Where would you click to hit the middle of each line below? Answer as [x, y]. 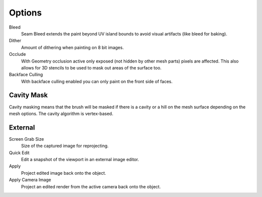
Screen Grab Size [26, 139]
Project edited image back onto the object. [64, 173]
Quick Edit [19, 152]
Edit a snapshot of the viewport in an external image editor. [80, 160]
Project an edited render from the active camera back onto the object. [91, 186]
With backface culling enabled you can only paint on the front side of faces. [97, 81]
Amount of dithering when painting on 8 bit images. [72, 47]
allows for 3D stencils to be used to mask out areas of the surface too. [91, 67]
